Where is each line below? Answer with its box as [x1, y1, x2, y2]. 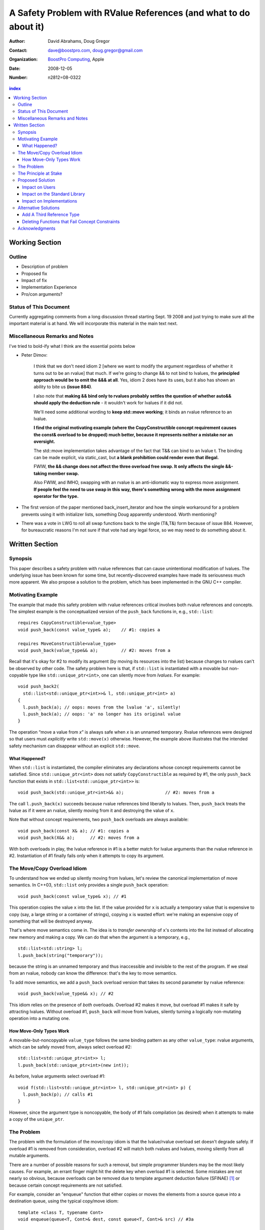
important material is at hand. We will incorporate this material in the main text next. [9, 320, 178, 327]
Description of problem [21, 264, 68, 270]
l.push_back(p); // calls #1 [23, 1092, 93, 1097]
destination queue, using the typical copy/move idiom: [9, 1198, 119, 1204]
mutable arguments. [9, 1153, 50, 1159]
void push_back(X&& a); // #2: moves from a [18, 835, 140, 841]
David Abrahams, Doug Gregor [48, 38, 110, 44]
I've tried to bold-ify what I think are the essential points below [9, 343, 135, 349]
